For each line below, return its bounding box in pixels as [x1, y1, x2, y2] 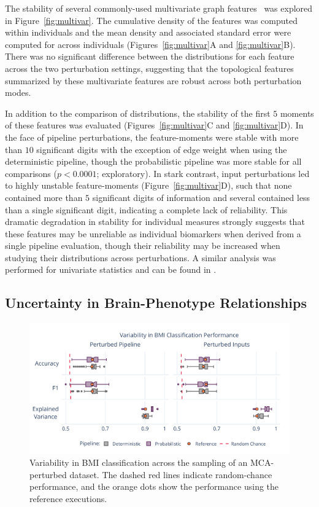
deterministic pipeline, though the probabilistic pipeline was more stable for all [5, 155, 302, 168]
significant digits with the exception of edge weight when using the [36, 143, 287, 155]
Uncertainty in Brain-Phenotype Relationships [5, 293, 307, 312]
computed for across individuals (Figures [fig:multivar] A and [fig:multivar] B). [5, 37, 296, 50]
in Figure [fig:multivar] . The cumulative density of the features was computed [5, 14, 298, 26]
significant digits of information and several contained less [92, 191, 310, 203]
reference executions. [29, 492, 107, 505]
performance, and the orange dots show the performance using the [29, 480, 279, 493]
